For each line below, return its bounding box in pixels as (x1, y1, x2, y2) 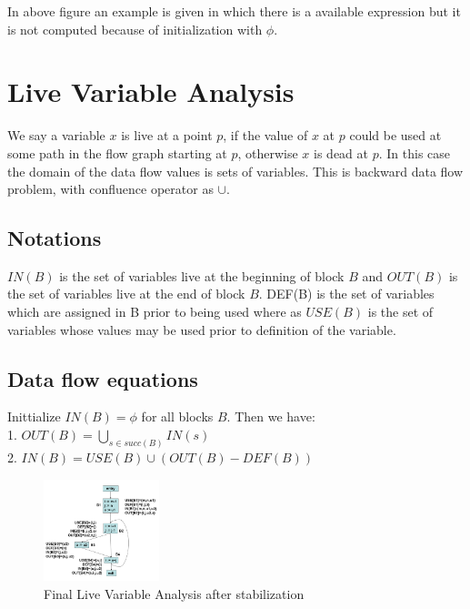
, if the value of (223, 126, 308, 145)
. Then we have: (226, 407, 315, 426)
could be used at (349, 126, 442, 145)
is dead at (314, 143, 368, 162)
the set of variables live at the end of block (7, 284, 245, 303)
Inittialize (7, 407, 61, 426)
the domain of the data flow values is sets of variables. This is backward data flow (7, 161, 464, 180)
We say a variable (7, 126, 105, 145)
